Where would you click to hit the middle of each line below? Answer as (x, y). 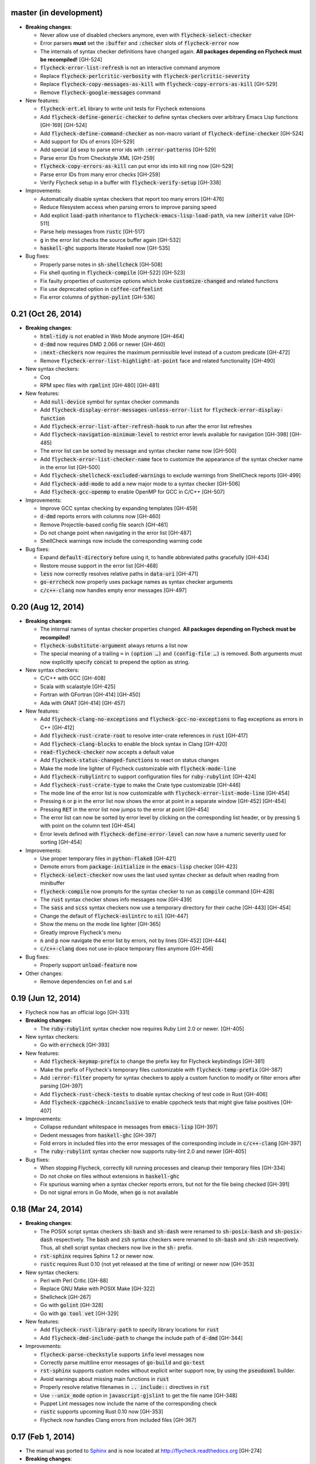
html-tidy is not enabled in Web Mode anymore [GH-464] (112, 336)
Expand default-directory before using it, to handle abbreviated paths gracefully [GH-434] (154, 557)
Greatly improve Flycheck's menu (80, 932)
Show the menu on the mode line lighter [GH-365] (100, 924)
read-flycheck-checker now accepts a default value (107, 752)
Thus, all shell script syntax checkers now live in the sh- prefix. (116, 1248)
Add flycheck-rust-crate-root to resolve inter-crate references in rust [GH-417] (144, 736)
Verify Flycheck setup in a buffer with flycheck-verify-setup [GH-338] (131, 182)
